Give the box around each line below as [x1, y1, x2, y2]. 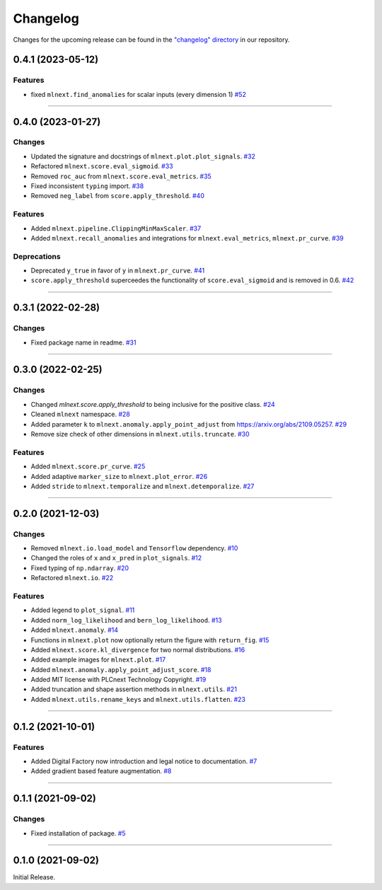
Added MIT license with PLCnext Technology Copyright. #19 [30, 676, 207, 684]
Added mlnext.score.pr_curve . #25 [30, 462, 146, 470]
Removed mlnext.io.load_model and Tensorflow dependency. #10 [30, 544, 238, 553]
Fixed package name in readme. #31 [30, 338, 137, 347]
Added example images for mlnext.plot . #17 [30, 655, 166, 664]
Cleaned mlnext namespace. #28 [30, 410, 130, 419]
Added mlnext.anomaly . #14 [30, 626, 119, 635]
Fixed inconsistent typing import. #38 [30, 182, 144, 190]
